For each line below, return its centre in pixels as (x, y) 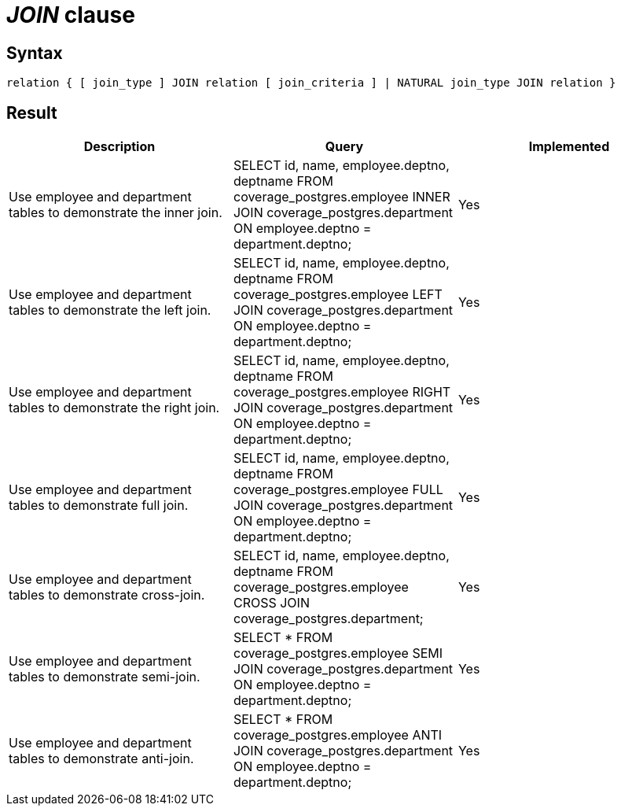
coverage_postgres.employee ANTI (338, 735)
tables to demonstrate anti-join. (101, 759)
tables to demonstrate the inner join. (116, 213)
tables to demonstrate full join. (99, 506)
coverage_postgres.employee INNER (342, 197)
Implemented (569, 147)
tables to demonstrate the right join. (114, 408)
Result (32, 113)
